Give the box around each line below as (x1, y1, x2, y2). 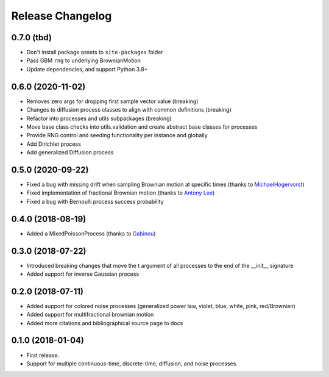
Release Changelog (11, 9, 112, 23)
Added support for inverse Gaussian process (26, 270, 140, 278)
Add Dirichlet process (26, 140, 82, 148)
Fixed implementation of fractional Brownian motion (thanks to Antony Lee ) (26, 189, 215, 196)
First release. (26, 351, 60, 359)
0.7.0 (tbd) (11, 32, 52, 43)
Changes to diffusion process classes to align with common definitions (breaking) (26, 106, 232, 113)
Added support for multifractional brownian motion (26, 311, 154, 318)
